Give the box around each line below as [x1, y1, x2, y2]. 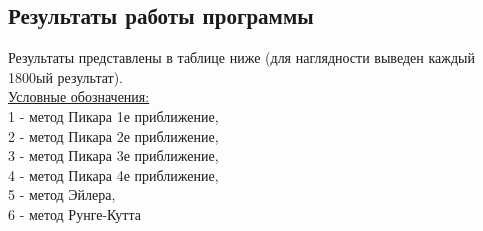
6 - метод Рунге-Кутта [8, 203, 141, 224]
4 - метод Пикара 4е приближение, [8, 164, 219, 185]
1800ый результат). [8, 66, 124, 87]
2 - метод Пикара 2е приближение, [8, 125, 219, 146]
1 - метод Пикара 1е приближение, [8, 105, 219, 126]
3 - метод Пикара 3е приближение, [8, 145, 219, 166]
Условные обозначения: [8, 86, 150, 107]
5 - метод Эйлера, [8, 184, 116, 205]
